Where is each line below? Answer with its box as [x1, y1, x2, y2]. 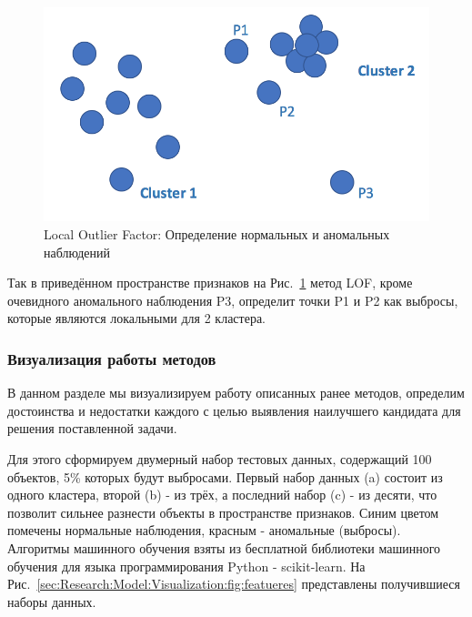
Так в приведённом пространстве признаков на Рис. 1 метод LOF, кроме [7, 273, 413, 292]
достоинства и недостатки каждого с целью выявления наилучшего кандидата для [7, 400, 461, 420]
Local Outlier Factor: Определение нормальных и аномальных [44, 225, 390, 244]
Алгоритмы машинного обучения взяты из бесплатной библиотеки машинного [7, 538, 441, 557]
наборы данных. [7, 592, 96, 611]
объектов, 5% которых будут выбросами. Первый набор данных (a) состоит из [7, 467, 443, 486]
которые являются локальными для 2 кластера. [7, 308, 266, 328]
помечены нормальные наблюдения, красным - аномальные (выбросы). [7, 521, 401, 540]
